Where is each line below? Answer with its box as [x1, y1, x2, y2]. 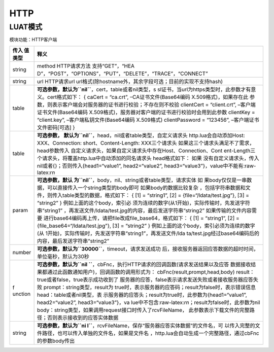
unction [12, 290, 30, 297]
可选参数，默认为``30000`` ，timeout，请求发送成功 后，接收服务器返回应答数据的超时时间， [37, 245, 259, 252]
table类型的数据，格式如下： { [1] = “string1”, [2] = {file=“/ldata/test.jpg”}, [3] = [62, 192, 250, 199]
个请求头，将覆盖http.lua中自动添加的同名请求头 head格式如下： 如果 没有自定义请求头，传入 [37, 155, 259, 162]
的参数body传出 [37, 337, 75, 344]
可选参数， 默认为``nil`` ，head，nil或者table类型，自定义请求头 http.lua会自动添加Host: [37, 132, 246, 139]
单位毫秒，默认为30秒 [37, 253, 90, 260]
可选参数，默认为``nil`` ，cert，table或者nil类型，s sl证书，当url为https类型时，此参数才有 [37, 86, 251, 93]
